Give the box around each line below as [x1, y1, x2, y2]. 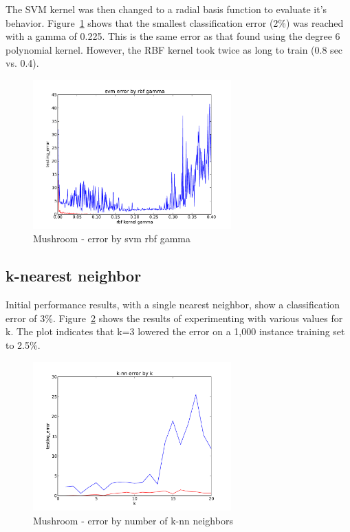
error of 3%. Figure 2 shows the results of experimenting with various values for [6, 310, 343, 325]
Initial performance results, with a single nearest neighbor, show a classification [6, 297, 340, 312]
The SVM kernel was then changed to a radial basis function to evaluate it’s [6, 2, 327, 16]
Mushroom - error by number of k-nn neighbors [33, 513, 233, 528]
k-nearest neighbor [6, 265, 142, 286]
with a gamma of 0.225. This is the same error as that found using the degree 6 [6, 29, 340, 43]
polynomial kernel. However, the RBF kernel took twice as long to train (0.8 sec [6, 42, 343, 56]
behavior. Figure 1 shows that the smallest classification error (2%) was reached [6, 15, 344, 30]
